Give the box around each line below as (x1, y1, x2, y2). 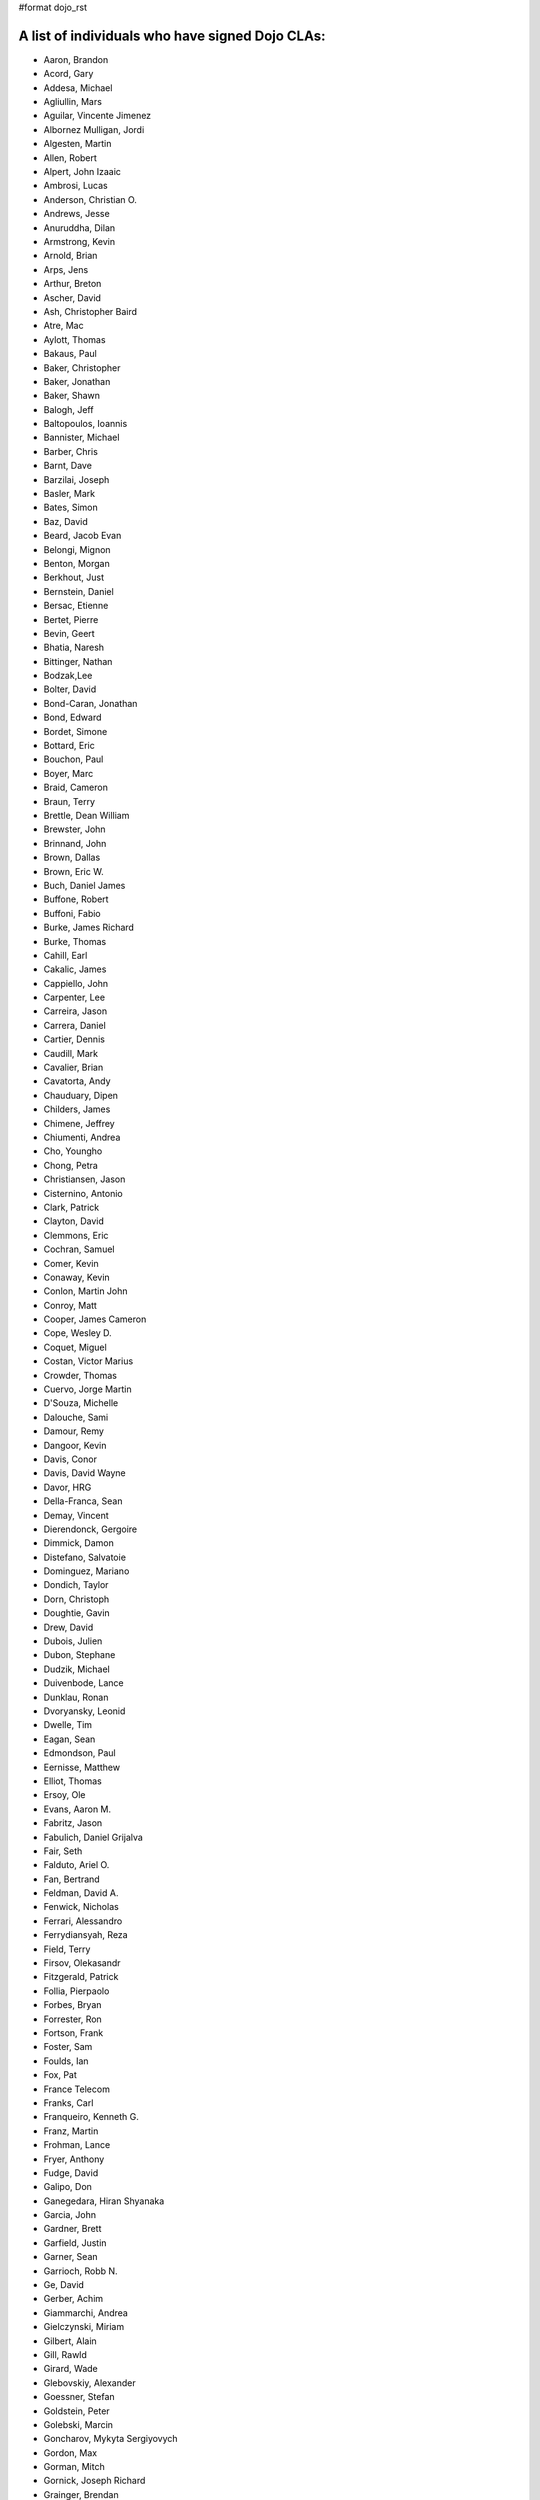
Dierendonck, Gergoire (43, 1523, 138, 1535)
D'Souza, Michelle (43, 1397, 119, 1409)
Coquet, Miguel (43, 1341, 107, 1353)
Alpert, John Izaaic (43, 166, 122, 178)
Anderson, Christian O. (43, 193, 137, 205)
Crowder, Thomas (43, 1369, 117, 1381)
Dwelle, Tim (43, 1719, 93, 1731)
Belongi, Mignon (43, 543, 111, 555)
